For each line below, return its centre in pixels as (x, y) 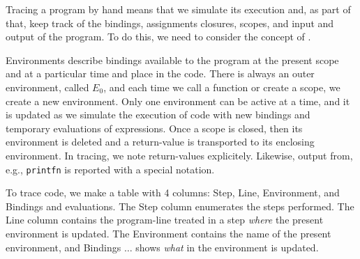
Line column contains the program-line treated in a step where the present (165, 220)
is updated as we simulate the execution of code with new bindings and (158, 115)
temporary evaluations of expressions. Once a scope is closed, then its (154, 128)
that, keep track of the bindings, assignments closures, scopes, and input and (170, 23)
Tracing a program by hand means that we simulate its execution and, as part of (178, 9)
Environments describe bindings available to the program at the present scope (172, 60)
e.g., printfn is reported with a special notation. (110, 169)
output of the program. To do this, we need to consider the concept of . (158, 37)
